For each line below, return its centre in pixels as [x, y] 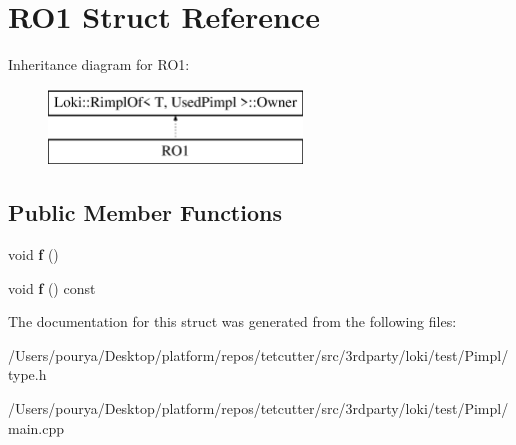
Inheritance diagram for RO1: [99, 64]
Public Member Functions [145, 212]
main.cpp [36, 427]
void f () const [52, 287]
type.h [27, 374]
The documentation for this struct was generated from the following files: [232, 321]
